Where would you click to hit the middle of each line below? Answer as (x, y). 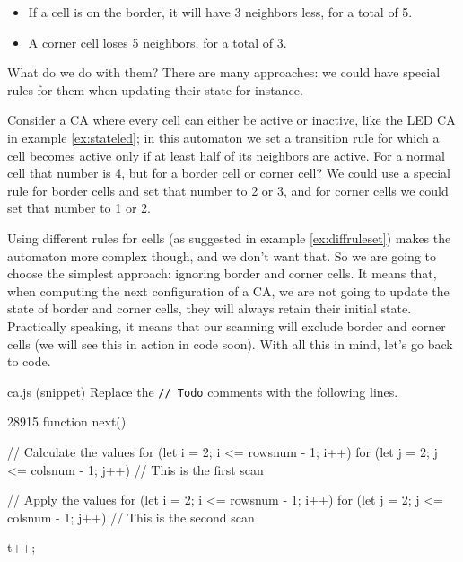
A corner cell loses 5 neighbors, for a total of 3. (157, 42)
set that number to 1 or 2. (79, 208)
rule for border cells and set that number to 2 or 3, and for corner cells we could (228, 190)
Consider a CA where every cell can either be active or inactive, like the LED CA (231, 120)
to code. (29, 361)
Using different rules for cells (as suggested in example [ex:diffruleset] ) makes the (229, 237)
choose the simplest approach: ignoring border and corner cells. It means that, (222, 273)
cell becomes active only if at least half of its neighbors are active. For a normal (226, 155)
